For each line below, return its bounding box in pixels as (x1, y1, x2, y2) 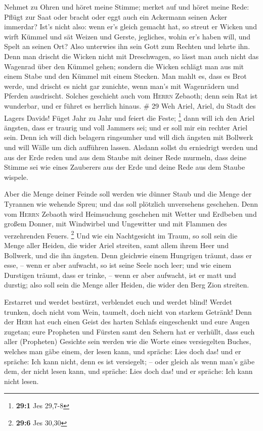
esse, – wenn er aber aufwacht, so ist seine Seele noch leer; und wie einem (4, 260, 232, 270)
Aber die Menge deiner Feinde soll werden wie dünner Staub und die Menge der (4, 188, 252, 199)
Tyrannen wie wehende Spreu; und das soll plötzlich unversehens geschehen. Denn (4, 198, 258, 209)
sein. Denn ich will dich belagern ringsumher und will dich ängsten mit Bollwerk (4, 132, 253, 142)
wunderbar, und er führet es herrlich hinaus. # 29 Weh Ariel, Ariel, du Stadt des (4, 100, 256, 111)
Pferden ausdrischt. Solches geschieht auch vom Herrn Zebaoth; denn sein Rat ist (4, 90, 258, 101)
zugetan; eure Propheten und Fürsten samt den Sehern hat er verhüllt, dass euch (4, 326, 255, 337)
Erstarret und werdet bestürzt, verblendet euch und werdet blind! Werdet (4, 296, 233, 307)
